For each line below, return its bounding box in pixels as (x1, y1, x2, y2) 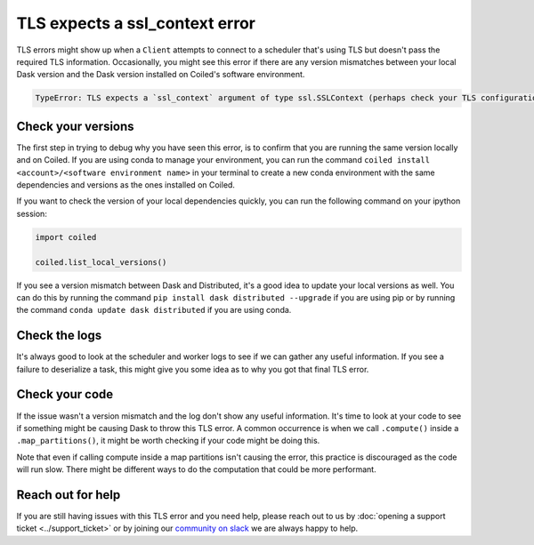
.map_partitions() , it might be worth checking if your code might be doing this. (16, 436, 320, 446)
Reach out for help (16, 487, 121, 502)
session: (16, 208, 48, 219)
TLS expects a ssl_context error (16, 13, 255, 33)
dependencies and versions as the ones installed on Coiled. (16, 179, 236, 190)
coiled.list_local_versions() (35, 257, 167, 267)
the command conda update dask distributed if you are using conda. (16, 305, 292, 316)
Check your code (16, 387, 114, 402)
